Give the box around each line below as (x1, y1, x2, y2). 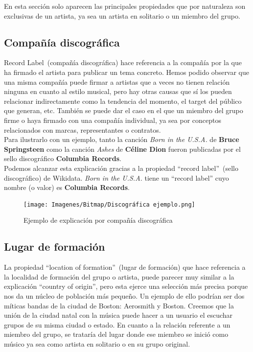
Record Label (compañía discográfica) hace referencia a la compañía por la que (4, 57, 242, 68)
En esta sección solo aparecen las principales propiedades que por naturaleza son (4, 1, 246, 11)
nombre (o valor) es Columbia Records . (4, 182, 130, 192)
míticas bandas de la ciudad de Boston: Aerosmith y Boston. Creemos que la (4, 300, 234, 310)
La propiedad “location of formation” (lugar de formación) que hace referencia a (4, 262, 246, 272)
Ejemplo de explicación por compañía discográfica (23, 215, 173, 225)
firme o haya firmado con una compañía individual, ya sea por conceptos (4, 115, 222, 125)
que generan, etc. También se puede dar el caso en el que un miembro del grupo (4, 105, 243, 116)
